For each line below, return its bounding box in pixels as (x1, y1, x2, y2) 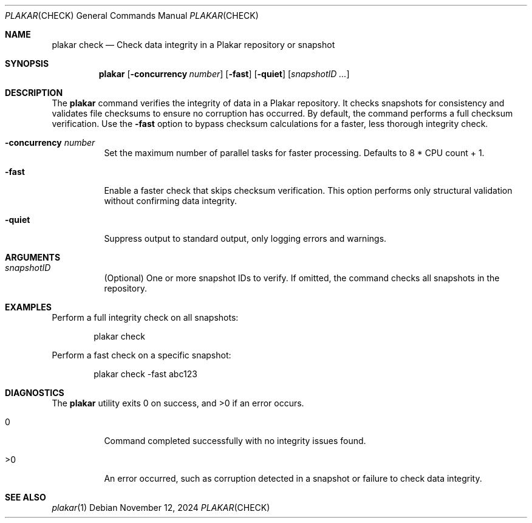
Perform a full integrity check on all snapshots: (52, 312, 239, 323)
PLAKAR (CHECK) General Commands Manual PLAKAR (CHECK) (5, 10, 259, 21)
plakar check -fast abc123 (94, 369, 197, 379)
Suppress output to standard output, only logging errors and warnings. (104, 233, 387, 244)
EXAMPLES (5, 302, 52, 312)
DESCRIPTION (5, 87, 63, 98)
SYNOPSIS (5, 58, 49, 69)
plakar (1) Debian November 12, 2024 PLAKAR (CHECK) (52, 502, 270, 513)
